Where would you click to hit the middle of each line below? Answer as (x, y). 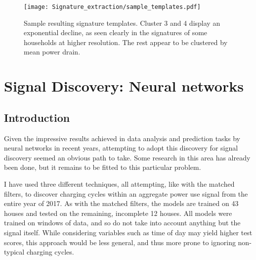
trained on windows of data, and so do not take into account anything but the (122, 223)
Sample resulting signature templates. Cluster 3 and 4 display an (122, 23)
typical (14, 252)
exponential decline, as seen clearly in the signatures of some (116, 32)
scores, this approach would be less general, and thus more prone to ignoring (120, 242)
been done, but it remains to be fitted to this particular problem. (103, 167)
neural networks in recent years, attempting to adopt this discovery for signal (121, 148)
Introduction (37, 117)
